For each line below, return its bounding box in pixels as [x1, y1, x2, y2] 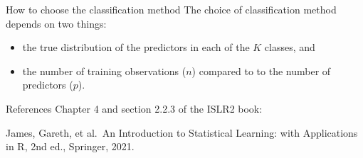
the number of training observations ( [22, 63, 186, 78]
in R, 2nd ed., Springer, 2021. [6, 139, 135, 154]
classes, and [264, 40, 315, 55]
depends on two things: [6, 16, 107, 30]
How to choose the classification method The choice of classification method [6, 2, 337, 16]
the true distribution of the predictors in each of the [22, 40, 250, 55]
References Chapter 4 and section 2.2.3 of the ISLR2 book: [6, 101, 263, 115]
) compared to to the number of [191, 63, 331, 78]
